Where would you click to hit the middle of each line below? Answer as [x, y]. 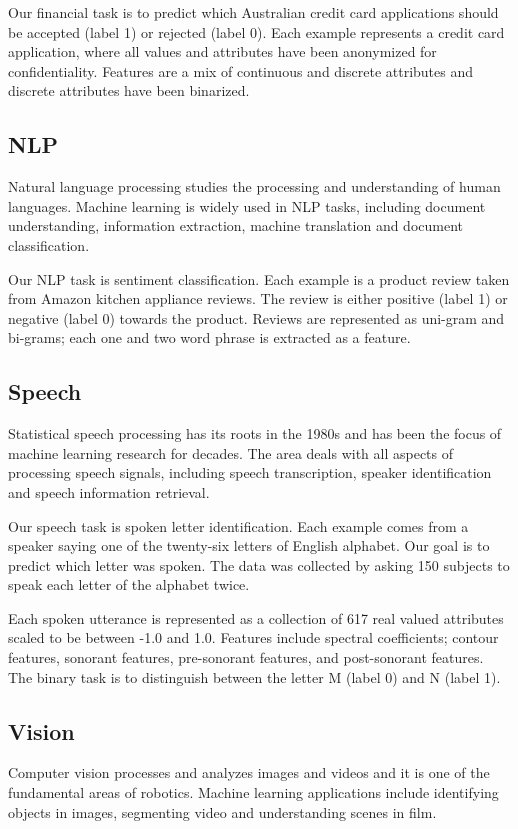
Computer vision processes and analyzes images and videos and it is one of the [249, 772]
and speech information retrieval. [109, 491]
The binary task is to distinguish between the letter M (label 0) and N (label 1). [254, 676]
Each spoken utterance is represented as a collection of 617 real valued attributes [256, 617]
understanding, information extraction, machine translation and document [235, 225]
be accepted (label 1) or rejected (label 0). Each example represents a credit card [256, 31]
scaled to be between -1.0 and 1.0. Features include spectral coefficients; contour [253, 637]
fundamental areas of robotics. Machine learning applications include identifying [253, 792]
